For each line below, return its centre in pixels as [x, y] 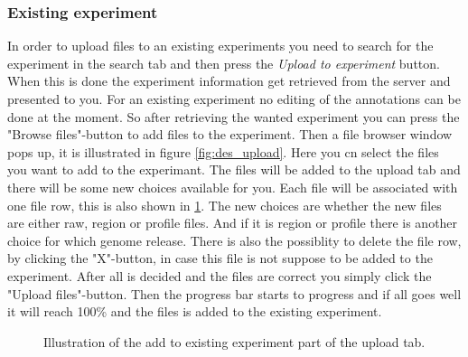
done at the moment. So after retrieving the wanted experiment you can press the [234, 116]
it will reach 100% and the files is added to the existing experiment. [195, 311]
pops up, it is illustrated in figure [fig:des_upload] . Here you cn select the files [223, 151]
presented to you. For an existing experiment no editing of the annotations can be [234, 99]
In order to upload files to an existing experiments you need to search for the [220, 46]
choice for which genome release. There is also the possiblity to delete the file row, [234, 240]
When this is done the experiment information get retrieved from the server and [229, 81]
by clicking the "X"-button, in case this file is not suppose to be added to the [220, 258]
